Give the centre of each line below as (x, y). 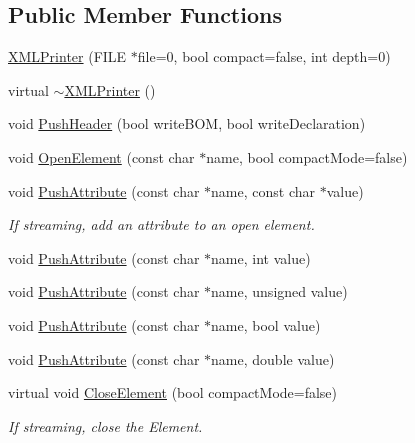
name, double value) (273, 358)
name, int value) (261, 257)
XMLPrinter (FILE (67, 56)
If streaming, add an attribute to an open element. (161, 224)
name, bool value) (266, 324)
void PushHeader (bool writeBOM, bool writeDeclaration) (187, 123)
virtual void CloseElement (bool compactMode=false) (173, 392)
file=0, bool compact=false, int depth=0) (264, 56)
